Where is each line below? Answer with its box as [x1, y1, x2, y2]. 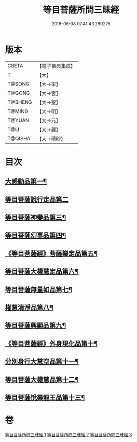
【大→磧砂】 [37, 135, 66, 142]
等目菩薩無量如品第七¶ [5, 285, 72, 294]
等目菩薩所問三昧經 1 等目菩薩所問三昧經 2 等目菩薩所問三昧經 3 [5, 431, 132, 437]
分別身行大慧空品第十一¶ [5, 358, 79, 366]
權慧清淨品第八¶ [5, 304, 54, 311]
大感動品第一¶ [5, 178, 47, 186]
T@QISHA [7, 135, 30, 142]
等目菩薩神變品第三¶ [5, 213, 66, 222]
